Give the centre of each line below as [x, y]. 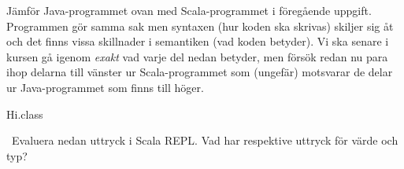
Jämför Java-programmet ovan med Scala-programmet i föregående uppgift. [189, 10]
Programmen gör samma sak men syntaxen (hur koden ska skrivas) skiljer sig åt [200, 26]
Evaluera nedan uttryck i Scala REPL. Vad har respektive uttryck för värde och [205, 140]
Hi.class [25, 114]
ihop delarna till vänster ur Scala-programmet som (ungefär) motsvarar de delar [200, 72]
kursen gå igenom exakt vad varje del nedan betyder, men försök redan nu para [197, 56]
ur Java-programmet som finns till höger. [105, 87]
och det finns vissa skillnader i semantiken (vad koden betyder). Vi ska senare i [198, 41]
